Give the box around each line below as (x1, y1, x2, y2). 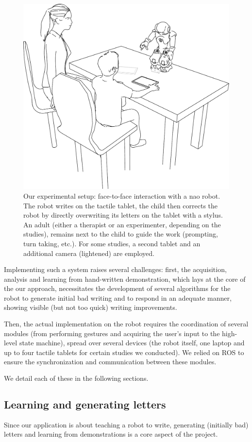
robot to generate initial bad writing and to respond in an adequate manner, (4, 292, 232, 303)
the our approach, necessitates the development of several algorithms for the (4, 283, 231, 293)
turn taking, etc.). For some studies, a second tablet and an (23, 238, 201, 248)
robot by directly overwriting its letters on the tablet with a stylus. (23, 210, 223, 220)
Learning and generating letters (4, 397, 166, 412)
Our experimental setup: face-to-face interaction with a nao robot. (23, 190, 220, 201)
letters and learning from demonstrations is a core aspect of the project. (4, 429, 218, 439)
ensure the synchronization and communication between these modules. (4, 357, 217, 367)
